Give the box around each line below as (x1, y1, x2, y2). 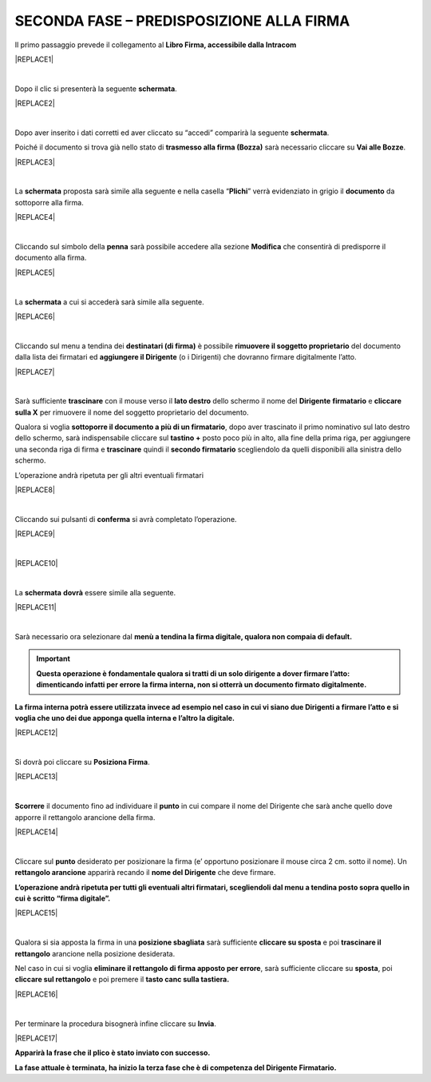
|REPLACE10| (14, 559, 58, 567)
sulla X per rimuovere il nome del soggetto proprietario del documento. (14, 408, 249, 417)
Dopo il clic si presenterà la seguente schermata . (14, 84, 177, 93)
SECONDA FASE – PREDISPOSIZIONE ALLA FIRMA (14, 12, 350, 30)
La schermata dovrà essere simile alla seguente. (14, 587, 176, 597)
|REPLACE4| (14, 213, 56, 222)
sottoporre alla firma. (14, 197, 84, 207)
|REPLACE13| (14, 772, 58, 782)
